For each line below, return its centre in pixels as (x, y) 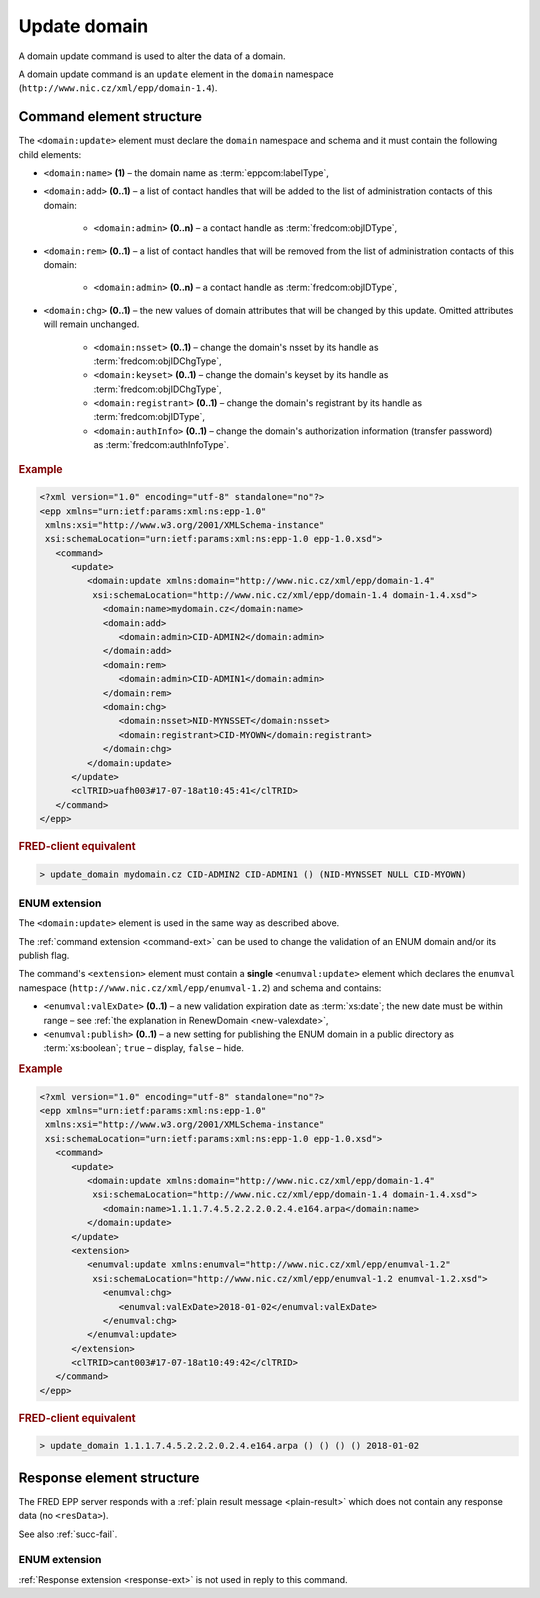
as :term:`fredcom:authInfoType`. (161, 445)
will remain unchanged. (91, 324)
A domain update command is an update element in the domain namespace (176, 74)
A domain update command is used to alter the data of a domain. (152, 56)
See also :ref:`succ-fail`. (68, 1534)
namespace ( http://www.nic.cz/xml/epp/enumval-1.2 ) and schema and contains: (200, 987)
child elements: (50, 154)
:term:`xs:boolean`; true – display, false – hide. (144, 1048)
